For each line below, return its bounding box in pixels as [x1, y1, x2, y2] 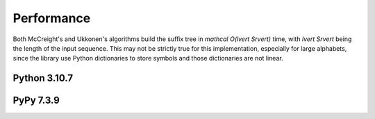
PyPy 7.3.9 [12, 95, 60, 106]
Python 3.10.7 [12, 72, 73, 84]
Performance [12, 10, 91, 26]
